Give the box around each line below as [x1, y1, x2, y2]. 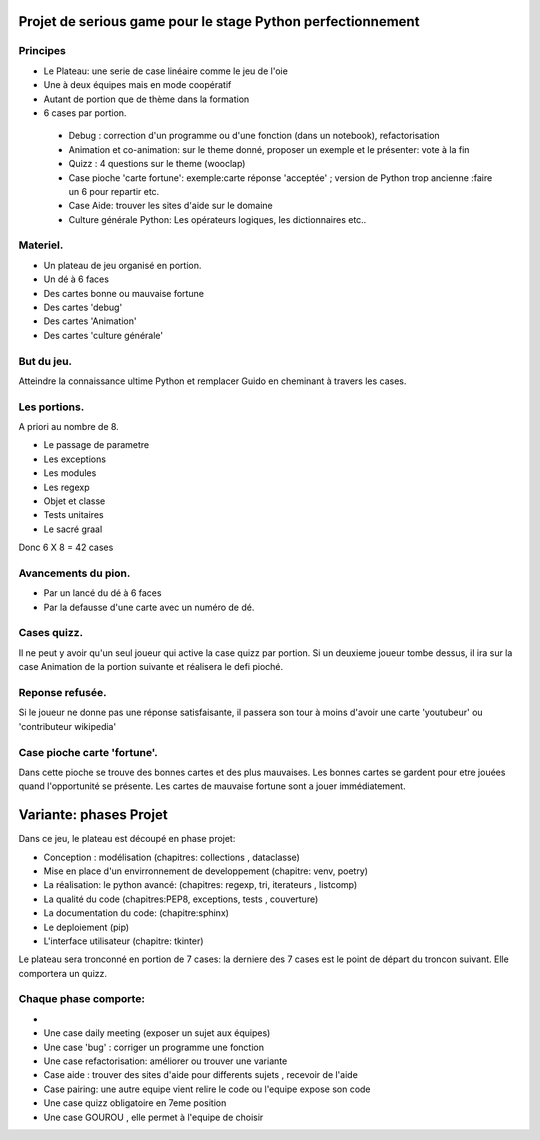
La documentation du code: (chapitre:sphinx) [43, 907, 230, 919]
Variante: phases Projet [18, 806, 169, 824]
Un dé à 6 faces [43, 273, 110, 285]
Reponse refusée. [18, 686, 107, 699]
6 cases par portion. [43, 106, 127, 119]
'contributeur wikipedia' [18, 720, 117, 732]
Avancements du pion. [18, 566, 131, 580]
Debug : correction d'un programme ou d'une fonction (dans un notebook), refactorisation [68, 130, 440, 142]
